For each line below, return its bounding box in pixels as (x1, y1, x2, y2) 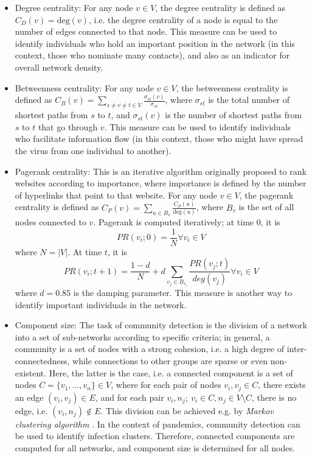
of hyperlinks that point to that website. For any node (15, 188, 217, 201)
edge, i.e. (15, 404, 48, 417)
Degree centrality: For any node (15, 1, 133, 13)
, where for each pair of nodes (111, 378, 221, 391)
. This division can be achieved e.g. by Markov (100, 404, 274, 417)
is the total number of (208, 93, 290, 106)
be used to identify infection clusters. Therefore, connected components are (15, 429, 295, 442)
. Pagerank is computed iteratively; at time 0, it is (93, 215, 280, 228)
